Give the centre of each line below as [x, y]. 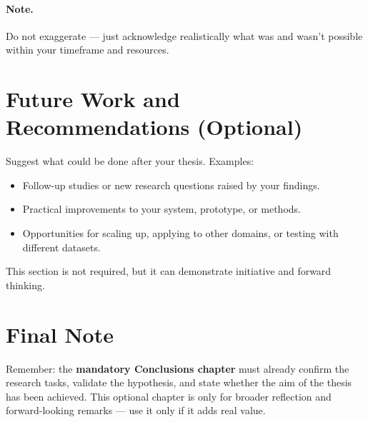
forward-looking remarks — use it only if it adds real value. [136, 410]
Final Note [60, 334]
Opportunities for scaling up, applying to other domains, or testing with [180, 233]
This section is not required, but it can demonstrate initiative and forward [169, 271]
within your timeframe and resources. [88, 50]
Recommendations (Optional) [154, 127]
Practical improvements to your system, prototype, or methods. [161, 209]
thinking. [25, 285]
